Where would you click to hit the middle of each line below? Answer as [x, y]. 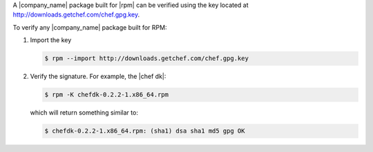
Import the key [51, 40]
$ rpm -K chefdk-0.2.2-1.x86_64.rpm [107, 95]
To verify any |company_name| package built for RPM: [90, 27]
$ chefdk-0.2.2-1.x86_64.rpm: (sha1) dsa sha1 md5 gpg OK [145, 131]
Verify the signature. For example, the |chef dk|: [98, 77]
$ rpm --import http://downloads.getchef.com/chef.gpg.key [146, 58]
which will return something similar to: [84, 113]
